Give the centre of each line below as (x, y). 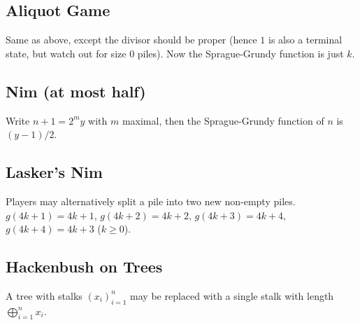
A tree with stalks (44, 295)
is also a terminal (305, 40)
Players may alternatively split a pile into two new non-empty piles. (151, 201)
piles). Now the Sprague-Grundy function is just (240, 53)
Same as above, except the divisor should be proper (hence (131, 40)
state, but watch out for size (66, 53)
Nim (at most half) (76, 91)
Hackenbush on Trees (84, 267)
